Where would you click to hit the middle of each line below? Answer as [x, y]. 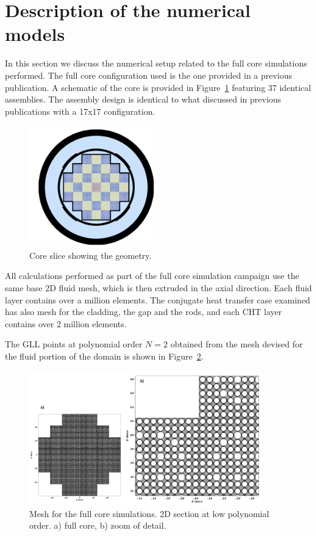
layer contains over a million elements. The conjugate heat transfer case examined [158, 299]
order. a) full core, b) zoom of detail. [98, 525]
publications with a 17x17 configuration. [80, 111]
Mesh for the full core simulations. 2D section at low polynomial [149, 513]
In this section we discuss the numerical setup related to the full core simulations [156, 63]
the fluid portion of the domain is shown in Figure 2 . [104, 356]
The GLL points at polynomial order [74, 344]
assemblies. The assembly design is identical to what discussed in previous [143, 99]
